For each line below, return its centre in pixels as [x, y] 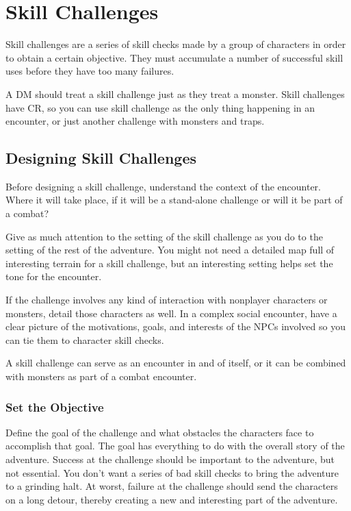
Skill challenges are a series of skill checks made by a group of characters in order [176, 44]
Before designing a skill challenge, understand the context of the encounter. [163, 186]
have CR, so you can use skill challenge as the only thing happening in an [160, 107]
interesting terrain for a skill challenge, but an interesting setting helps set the [169, 263]
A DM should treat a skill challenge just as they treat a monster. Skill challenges [175, 94]
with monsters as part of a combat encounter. [101, 376]
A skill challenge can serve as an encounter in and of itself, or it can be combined [176, 363]
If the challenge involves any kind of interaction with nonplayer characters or [167, 300]
